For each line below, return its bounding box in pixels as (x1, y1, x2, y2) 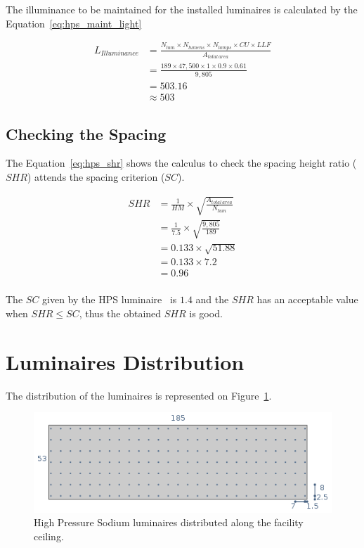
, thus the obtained (79, 305, 162, 320)
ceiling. (34, 528, 64, 543)
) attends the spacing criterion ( (27, 169, 165, 184)
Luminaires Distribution (6, 347, 245, 376)
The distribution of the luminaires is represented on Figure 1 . (6, 388, 272, 402)
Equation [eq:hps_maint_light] (6, 15, 142, 30)
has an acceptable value (256, 292, 358, 307)
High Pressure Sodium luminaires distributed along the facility (34, 515, 304, 530)
